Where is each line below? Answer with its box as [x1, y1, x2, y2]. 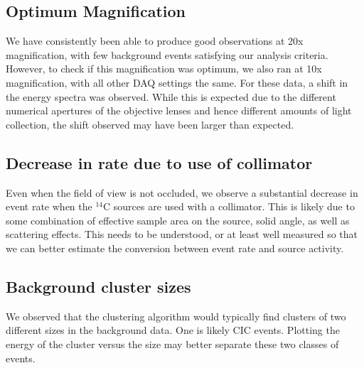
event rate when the [6, 199, 92, 214]
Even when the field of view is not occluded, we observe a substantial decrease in [6, 185, 358, 200]
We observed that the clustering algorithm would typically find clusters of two [6, 308, 346, 323]
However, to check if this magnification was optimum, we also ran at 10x [6, 61, 322, 76]
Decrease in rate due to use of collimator [6, 151, 313, 173]
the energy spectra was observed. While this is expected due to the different [6, 89, 336, 104]
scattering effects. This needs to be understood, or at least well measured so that [6, 227, 358, 242]
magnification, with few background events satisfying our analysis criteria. [6, 47, 328, 62]
